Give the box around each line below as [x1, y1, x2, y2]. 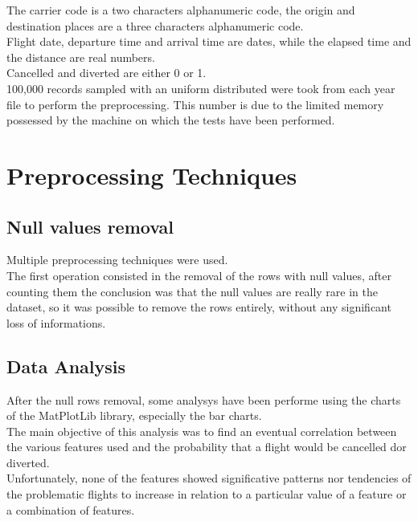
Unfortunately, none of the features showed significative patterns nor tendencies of [6, 470, 412, 486]
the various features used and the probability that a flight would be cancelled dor [6, 438, 407, 455]
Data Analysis [6, 353, 126, 378]
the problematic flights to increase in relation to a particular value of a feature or [6, 486, 407, 503]
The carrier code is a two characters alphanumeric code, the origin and [6, 2, 355, 18]
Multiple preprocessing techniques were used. [6, 251, 228, 268]
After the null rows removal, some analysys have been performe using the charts [6, 391, 401, 408]
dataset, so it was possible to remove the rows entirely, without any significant [6, 299, 391, 315]
